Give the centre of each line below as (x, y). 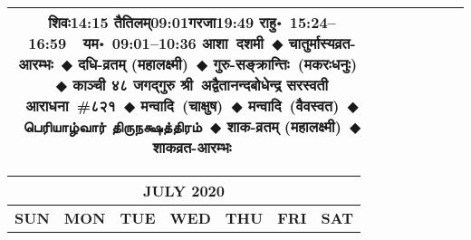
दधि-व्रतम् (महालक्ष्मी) (133, 64)
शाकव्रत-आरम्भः (192, 147)
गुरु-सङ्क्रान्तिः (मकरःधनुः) (285, 64)
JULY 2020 (183, 191)
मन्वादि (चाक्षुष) (182, 106)
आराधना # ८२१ (71, 106)
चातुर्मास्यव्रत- (322, 43)
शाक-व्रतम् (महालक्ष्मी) (284, 126)
